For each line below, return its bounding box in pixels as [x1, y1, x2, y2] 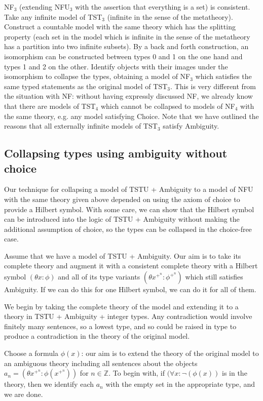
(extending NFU [19, 2, 70, 12]
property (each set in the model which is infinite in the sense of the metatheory [4, 31, 250, 42]
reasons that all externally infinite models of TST [4, 121, 158, 131]
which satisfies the [195, 71, 252, 82]
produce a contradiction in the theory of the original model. [4, 331, 190, 341]
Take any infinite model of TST [4, 11, 102, 22]
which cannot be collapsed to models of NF [100, 100, 235, 111]
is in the [222, 368, 247, 378]
